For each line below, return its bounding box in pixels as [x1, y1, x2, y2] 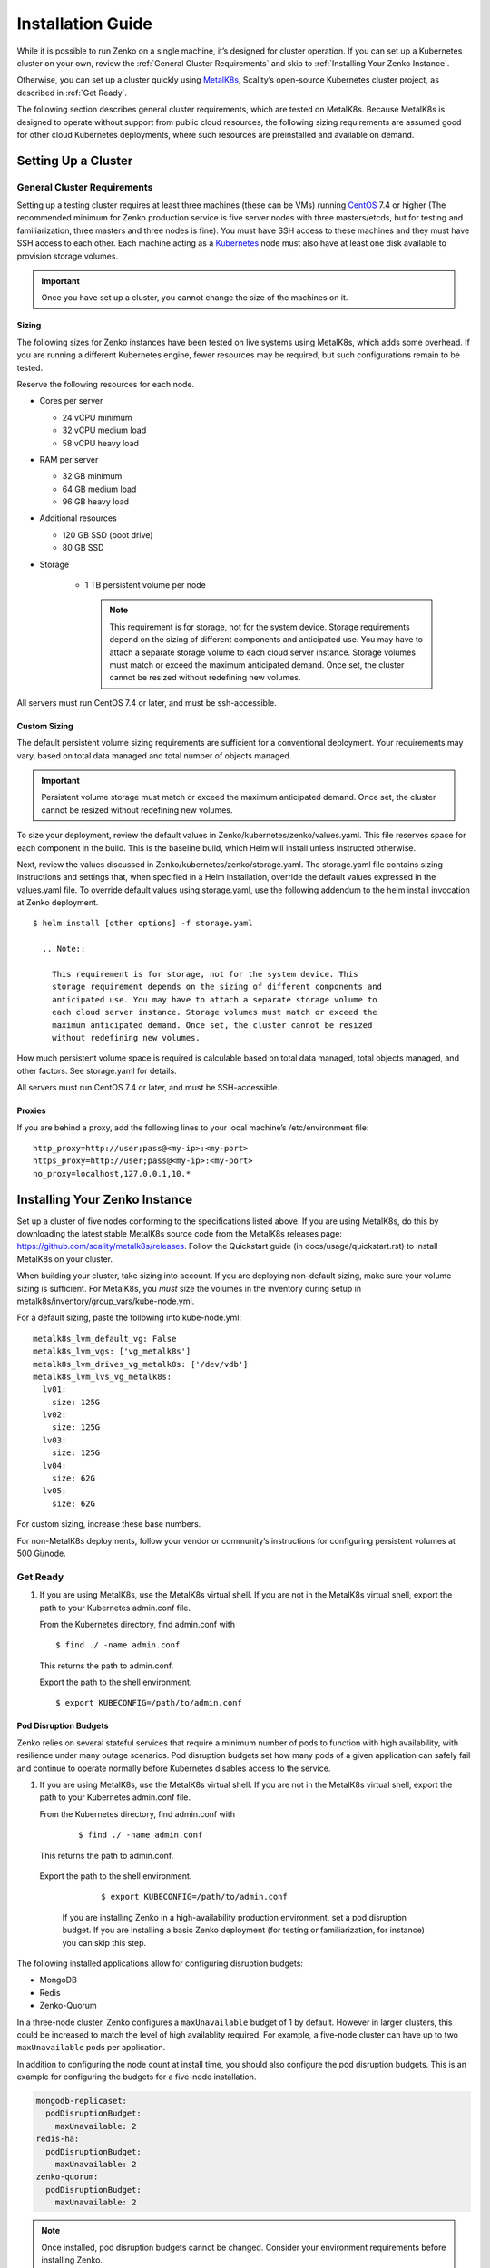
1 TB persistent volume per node [84, 580, 206, 591]
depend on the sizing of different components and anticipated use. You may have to [109, 634, 424, 645]
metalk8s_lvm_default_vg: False [33, 1334, 177, 1344]
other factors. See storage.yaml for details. [16, 1065, 177, 1076]
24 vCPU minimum [62, 412, 132, 423]
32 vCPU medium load [62, 425, 147, 435]
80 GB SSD [62, 543, 104, 553]
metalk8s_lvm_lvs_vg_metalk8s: [33, 1371, 172, 1382]
